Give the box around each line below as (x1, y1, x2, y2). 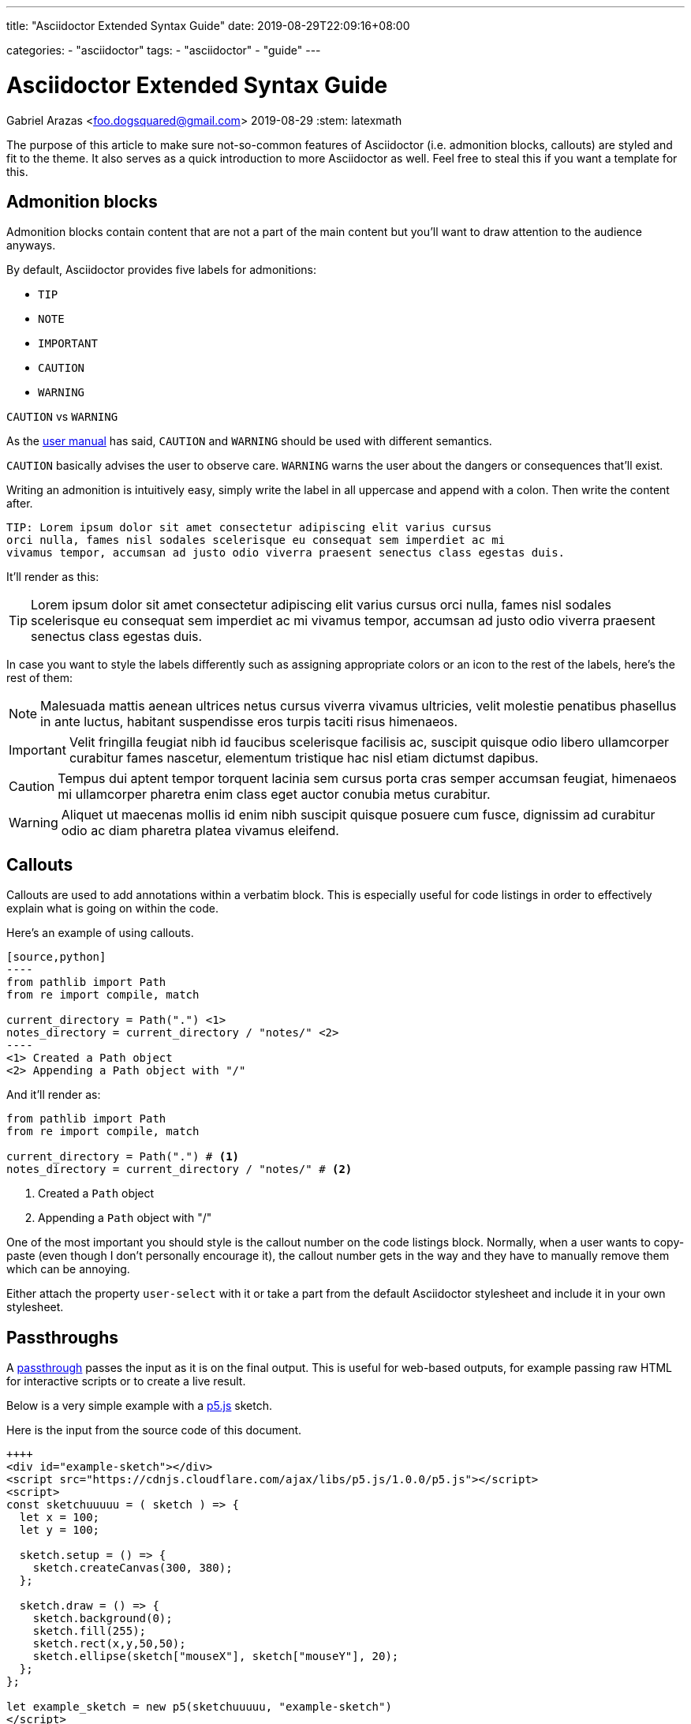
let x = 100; (19, 1511, 100, 1524)
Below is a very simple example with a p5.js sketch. (6, 1399, 272, 1413)
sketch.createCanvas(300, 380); (32, 1561, 233, 1575)
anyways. (6, 238, 56, 253)
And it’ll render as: (6, 1088, 101, 1102)
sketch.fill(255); (32, 1625, 147, 1638)
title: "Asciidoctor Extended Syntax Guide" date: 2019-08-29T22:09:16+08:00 (6, 19, 410, 32)
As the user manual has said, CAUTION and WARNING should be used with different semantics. (6, 434, 492, 448)
